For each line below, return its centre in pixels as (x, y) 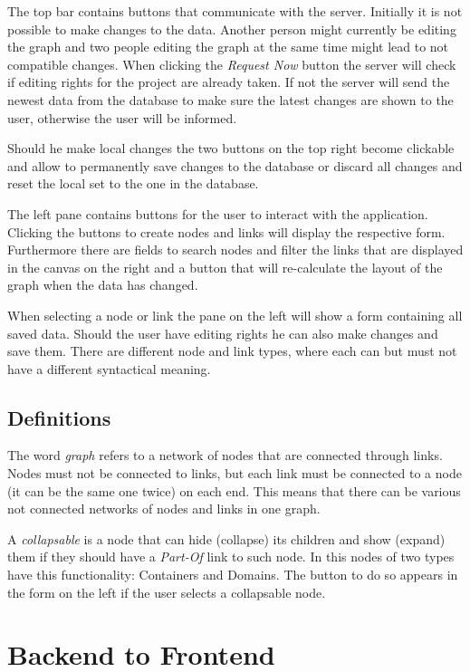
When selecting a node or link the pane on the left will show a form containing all (235, 315)
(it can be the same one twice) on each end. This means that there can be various (234, 490)
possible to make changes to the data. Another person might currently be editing (232, 29)
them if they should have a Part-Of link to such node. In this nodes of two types (231, 557)
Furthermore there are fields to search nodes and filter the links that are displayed (235, 250)
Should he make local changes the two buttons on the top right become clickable (231, 148)
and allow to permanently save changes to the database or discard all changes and (235, 165)
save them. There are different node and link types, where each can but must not (232, 351)
